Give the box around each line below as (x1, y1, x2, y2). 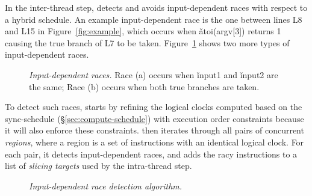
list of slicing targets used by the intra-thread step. (5, 159, 192, 172)
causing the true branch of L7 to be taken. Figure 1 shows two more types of (5, 36, 290, 49)
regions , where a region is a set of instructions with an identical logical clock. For (5, 135, 304, 148)
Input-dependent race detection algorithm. (29, 179, 183, 192)
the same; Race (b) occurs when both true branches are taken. (29, 80, 260, 93)
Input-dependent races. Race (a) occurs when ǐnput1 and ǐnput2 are (29, 68, 278, 81)
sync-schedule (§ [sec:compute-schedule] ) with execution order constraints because (5, 112, 304, 124)
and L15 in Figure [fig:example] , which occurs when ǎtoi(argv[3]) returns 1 (5, 25, 281, 37)
